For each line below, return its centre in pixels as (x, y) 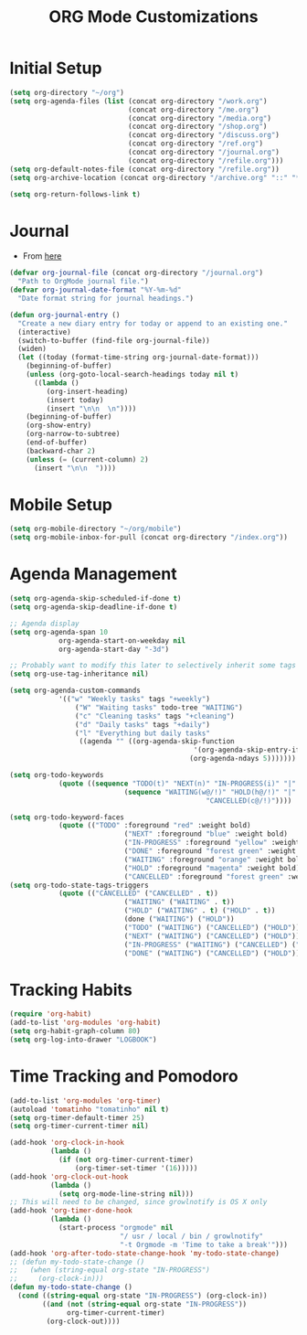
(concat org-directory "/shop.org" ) (197, 127)
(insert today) (75, 400)
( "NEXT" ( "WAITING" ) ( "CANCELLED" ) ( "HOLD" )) (212, 936)
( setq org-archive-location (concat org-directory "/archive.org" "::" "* (155, 177)
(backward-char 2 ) (61, 451)
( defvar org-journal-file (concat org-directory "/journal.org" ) (136, 273)
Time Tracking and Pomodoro (124, 1076)
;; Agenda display (44, 624)
